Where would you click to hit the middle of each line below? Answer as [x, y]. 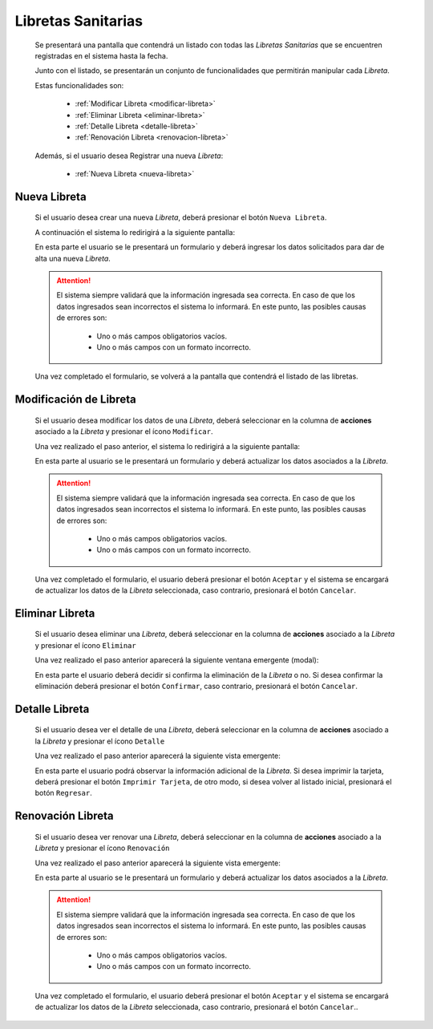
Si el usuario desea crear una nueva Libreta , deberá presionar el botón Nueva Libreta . [181, 217]
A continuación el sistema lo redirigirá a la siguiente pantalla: [135, 232]
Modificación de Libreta [75, 400]
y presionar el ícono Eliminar [85, 645]
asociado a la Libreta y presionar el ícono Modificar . [124, 431]
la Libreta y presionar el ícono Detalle [100, 741]
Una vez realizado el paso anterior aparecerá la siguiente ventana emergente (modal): [177, 660]
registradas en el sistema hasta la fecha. [101, 55]
